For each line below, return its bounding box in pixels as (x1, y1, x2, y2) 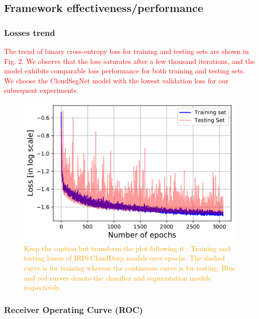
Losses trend (4, 26, 55, 38)
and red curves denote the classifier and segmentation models (24, 272, 211, 283)
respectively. (24, 282, 61, 293)
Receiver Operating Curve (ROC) (4, 303, 143, 316)
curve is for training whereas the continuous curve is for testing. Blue (24, 263, 236, 273)
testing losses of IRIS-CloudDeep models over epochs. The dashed (24, 253, 225, 263)
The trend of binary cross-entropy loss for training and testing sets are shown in (4, 46, 249, 56)
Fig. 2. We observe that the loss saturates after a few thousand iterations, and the (4, 55, 255, 66)
